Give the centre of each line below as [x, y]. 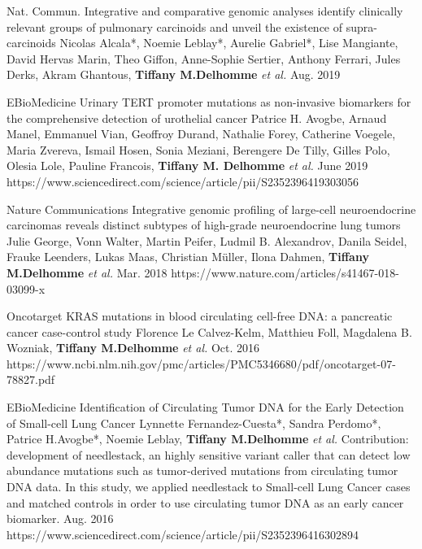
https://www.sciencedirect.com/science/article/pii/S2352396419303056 [183, 181]
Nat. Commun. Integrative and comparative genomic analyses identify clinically [205, 11]
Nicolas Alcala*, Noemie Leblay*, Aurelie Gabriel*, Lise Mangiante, [229, 43]
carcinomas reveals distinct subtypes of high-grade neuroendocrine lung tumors [204, 225]
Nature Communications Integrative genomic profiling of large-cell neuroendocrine [211, 209]
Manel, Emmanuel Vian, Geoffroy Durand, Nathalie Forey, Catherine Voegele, [201, 134]
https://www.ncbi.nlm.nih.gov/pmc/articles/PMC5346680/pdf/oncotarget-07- [201, 363]
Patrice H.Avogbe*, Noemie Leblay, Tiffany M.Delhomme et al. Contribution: [208, 439]
